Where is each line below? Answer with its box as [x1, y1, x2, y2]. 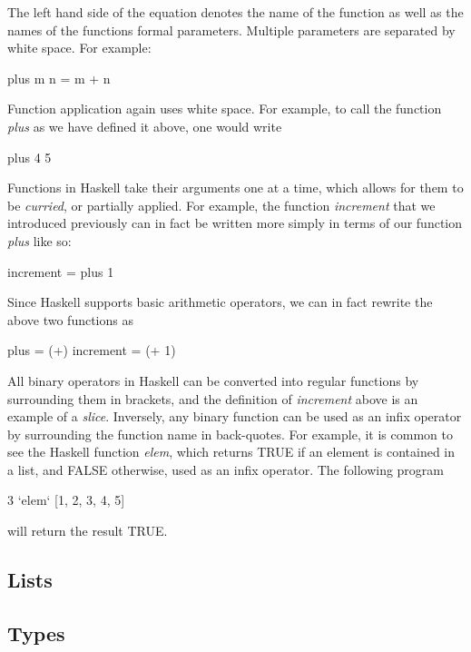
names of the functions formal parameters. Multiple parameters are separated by [7, 20, 456, 39]
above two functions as [7, 310, 133, 329]
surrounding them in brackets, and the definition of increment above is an [7, 389, 418, 408]
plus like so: [7, 231, 72, 250]
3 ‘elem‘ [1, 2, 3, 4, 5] [7, 490, 125, 509]
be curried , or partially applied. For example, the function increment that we [7, 195, 436, 214]
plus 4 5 [7, 147, 52, 166]
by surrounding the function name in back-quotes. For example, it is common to [7, 424, 453, 443]
